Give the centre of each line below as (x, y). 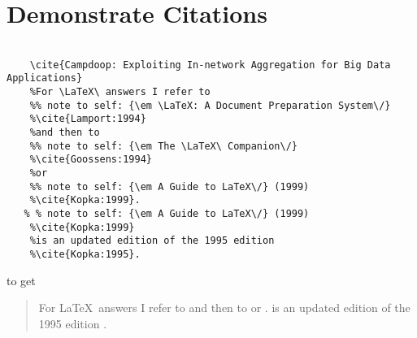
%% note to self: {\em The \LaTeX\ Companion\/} (163, 146)
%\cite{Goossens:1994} (91, 160)
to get (21, 280)
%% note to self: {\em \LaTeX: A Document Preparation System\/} (210, 105)
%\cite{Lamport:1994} (88, 119)
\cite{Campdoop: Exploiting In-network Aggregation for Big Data (210, 65)
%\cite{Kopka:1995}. (85, 254)
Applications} (45, 78)
